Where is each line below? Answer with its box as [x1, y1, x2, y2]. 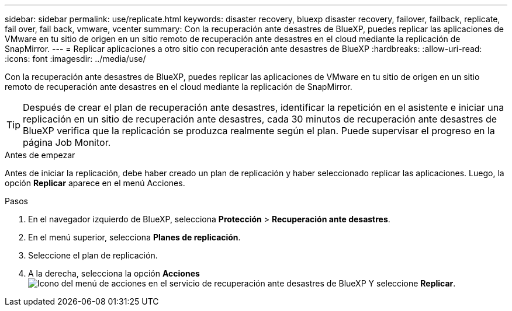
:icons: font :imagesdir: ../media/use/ [5, 54, 146, 64]
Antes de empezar [5, 150, 75, 160]
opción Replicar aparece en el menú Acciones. [5, 178, 185, 188]
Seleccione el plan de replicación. [28, 250, 158, 260]
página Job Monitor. [23, 137, 111, 148]
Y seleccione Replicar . [368, 278, 456, 288]
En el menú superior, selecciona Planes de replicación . [28, 232, 241, 242]
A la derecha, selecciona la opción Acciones [28, 268, 200, 278]
